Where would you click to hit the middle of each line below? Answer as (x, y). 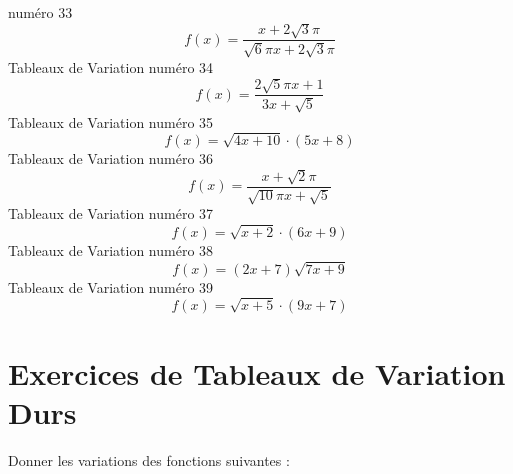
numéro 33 (40, 12)
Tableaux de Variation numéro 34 (111, 66)
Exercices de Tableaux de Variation (257, 372)
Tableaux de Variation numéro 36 (111, 158)
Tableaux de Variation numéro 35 (111, 121)
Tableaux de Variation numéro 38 (111, 249)
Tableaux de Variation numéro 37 (111, 213)
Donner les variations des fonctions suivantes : (149, 459)
